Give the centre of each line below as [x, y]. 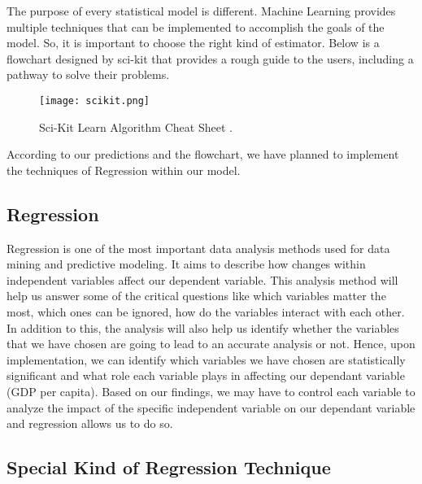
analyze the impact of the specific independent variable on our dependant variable [211, 407]
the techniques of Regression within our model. [124, 170]
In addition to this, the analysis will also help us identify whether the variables [203, 327]
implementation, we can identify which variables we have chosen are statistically [206, 359]
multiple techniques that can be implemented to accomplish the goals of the [196, 26]
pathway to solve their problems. [88, 74]
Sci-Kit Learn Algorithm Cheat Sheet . [136, 126]
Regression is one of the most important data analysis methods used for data [198, 248]
